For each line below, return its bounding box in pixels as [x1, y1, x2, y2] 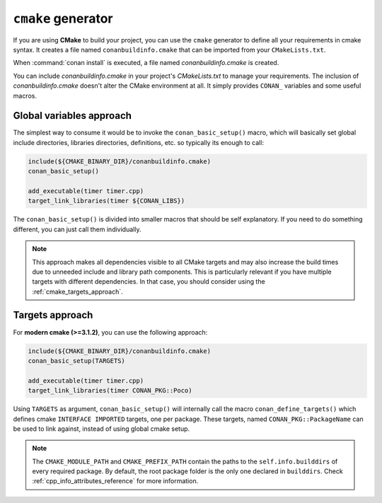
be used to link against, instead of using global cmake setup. [13, 424, 190, 433]
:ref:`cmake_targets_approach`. [32, 287, 123, 296]
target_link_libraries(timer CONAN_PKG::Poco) [28, 386, 192, 395]
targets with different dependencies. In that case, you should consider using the [32, 277, 265, 286]
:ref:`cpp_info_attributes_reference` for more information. [32, 477, 199, 485]
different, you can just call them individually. [13, 225, 141, 233]
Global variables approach [13, 110, 132, 122]
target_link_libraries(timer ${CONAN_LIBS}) [28, 197, 185, 205]
